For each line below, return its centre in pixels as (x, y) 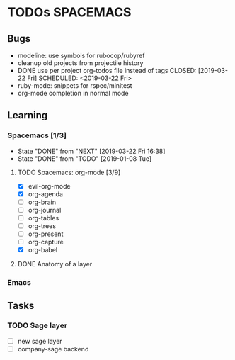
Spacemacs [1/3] (37, 135)
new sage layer (40, 341)
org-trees (42, 226)
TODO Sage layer (38, 325)
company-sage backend (53, 349)
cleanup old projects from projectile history (80, 63)
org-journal (45, 210)
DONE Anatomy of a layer (55, 264)
